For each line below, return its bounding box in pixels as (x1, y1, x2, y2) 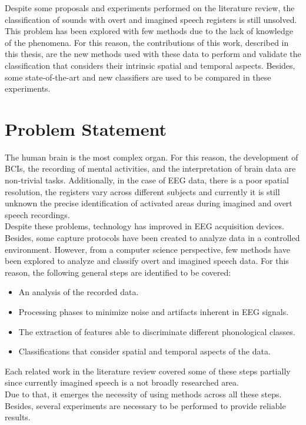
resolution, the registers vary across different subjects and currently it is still (5, 185, 280, 198)
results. (5, 411, 31, 423)
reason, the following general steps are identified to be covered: (5, 266, 231, 278)
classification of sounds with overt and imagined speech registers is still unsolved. (5, 13, 297, 25)
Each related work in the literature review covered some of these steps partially (5, 364, 291, 377)
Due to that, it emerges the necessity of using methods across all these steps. (5, 387, 282, 400)
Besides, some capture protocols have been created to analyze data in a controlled (5, 232, 300, 244)
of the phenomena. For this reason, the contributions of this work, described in (5, 36, 289, 48)
